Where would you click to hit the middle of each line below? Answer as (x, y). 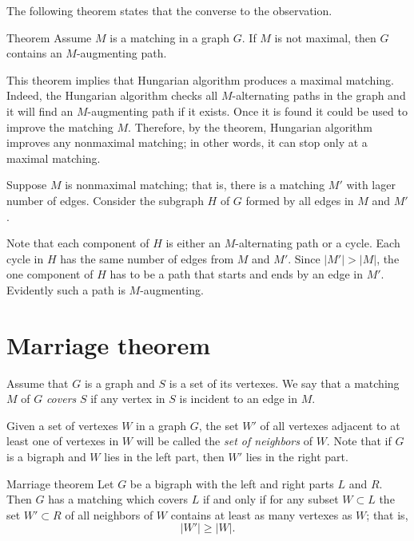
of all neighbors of (109, 514)
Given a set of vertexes (62, 425)
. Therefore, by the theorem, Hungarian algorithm (250, 126)
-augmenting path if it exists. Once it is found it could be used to (247, 111)
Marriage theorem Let (60, 483)
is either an (193, 243)
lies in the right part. (297, 456)
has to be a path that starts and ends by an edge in (236, 274)
